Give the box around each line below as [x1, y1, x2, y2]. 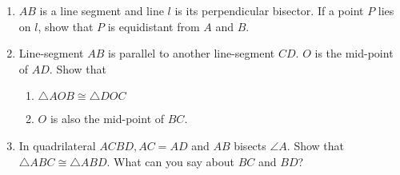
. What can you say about [106, 153, 234, 169]
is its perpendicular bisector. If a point [174, 2, 364, 18]
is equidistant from [107, 18, 200, 34]
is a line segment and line [39, 2, 164, 18]
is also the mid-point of [50, 110, 165, 127]
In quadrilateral [18, 137, 96, 153]
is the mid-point [314, 45, 394, 62]
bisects [234, 137, 266, 153]
